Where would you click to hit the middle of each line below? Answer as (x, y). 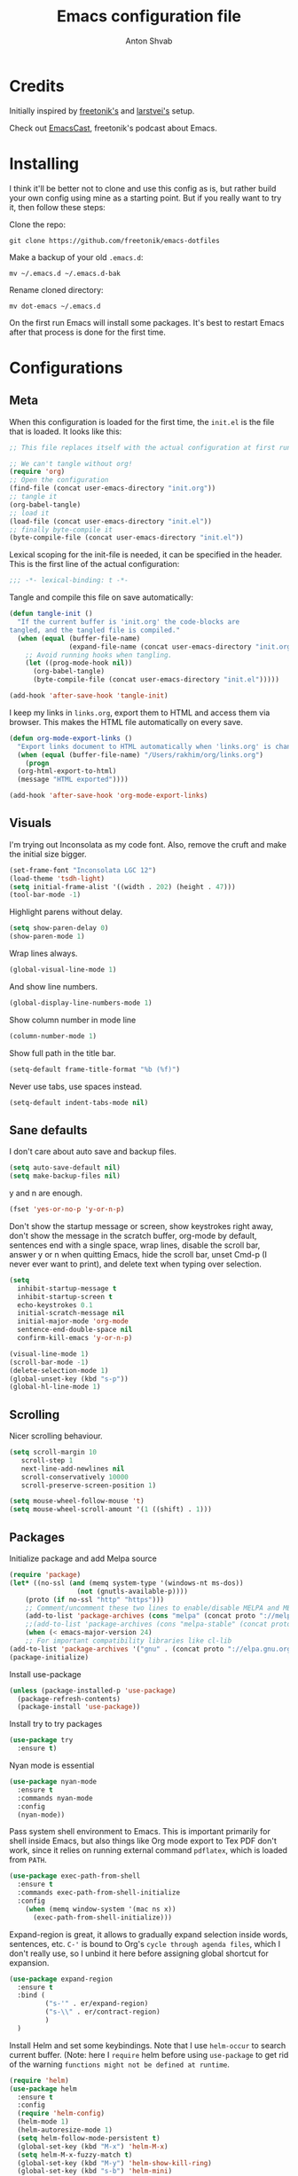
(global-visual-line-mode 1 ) (63, 970)
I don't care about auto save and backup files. (93, 1152)
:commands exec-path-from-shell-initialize (98, 1893)
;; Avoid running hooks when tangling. (99, 655)
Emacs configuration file (149, 16)
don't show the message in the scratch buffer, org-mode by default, (133, 1235)
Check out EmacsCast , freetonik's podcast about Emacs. (113, 128)
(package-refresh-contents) (69, 1699)
